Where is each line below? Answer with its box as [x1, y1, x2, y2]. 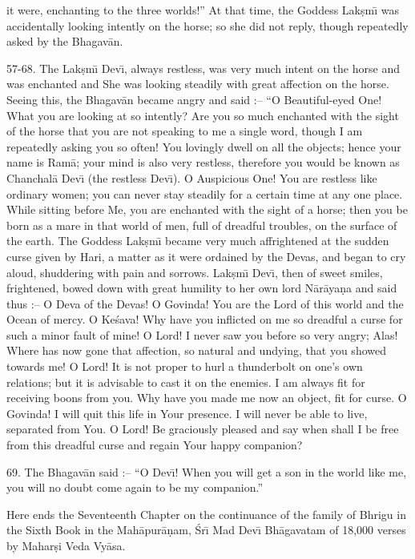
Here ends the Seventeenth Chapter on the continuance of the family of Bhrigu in [6, 505, 406, 522]
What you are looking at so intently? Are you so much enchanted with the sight [6, 107, 399, 123]
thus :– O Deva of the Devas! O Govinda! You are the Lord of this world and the [6, 295, 404, 312]
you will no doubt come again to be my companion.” [6, 479, 264, 496]
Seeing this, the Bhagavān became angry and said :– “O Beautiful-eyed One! [6, 90, 382, 107]
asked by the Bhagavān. [6, 33, 123, 50]
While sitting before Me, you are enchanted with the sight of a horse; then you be [6, 201, 408, 218]
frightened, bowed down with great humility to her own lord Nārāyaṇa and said [6, 279, 397, 296]
